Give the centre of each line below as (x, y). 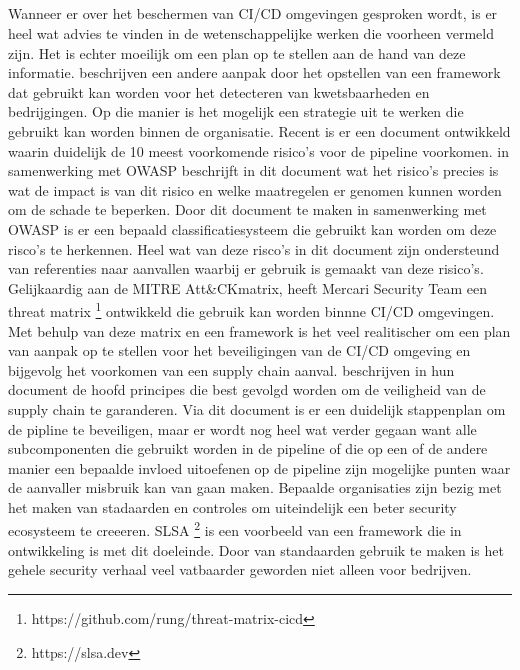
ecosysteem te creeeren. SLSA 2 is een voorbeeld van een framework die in (235, 529)
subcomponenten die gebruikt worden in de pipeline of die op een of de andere (248, 448)
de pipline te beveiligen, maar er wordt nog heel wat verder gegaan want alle (242, 428)
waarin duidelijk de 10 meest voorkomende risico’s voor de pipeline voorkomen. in (258, 150)
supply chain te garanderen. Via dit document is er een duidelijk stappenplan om (257, 408)
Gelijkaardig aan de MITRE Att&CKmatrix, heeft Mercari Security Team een (248, 287)
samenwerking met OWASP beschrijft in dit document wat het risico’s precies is (253, 170)
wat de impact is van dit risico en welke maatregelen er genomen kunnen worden (255, 189)
